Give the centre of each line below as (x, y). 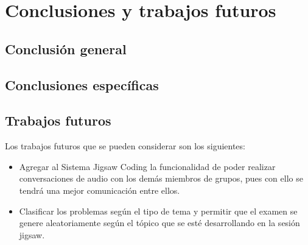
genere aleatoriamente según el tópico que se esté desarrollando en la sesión (159, 223)
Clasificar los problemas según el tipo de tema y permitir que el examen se (158, 211)
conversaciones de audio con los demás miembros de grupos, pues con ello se (161, 178)
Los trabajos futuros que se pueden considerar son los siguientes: (125, 146)
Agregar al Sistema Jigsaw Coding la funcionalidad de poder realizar (147, 166)
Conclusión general (66, 48)
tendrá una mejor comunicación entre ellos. (100, 190)
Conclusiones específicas (82, 84)
